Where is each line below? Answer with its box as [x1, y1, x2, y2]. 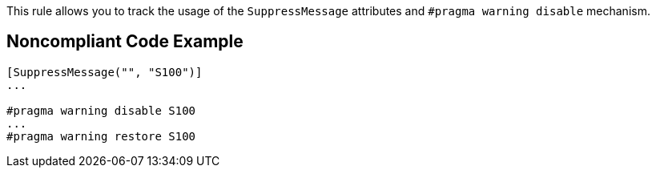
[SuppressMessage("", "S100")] [6, 65, 203, 79]
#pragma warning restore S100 [6, 129, 196, 143]
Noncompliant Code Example [6, 31, 243, 52]
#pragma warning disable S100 [6, 103, 196, 117]
